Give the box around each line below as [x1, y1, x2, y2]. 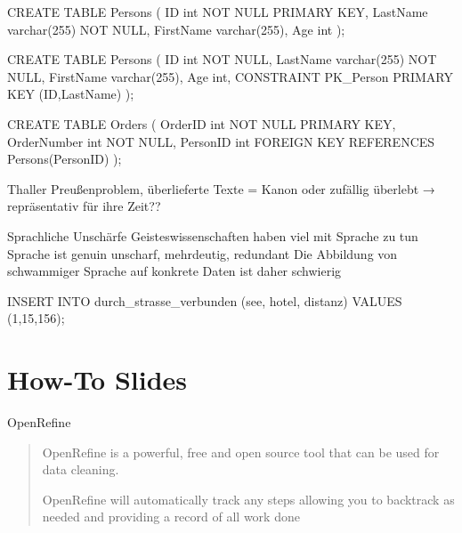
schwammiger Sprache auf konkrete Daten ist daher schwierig [7, 262, 342, 280]
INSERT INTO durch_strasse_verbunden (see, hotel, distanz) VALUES [7, 291, 402, 310]
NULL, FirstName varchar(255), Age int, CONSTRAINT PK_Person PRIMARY [7, 67, 454, 85]
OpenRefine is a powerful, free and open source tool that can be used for [42, 442, 440, 461]
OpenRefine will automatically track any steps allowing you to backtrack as [42, 489, 455, 508]
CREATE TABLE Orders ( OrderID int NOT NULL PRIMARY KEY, [7, 114, 396, 133]
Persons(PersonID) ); [7, 149, 122, 168]
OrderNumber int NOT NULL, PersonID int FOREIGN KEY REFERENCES [7, 132, 435, 150]
